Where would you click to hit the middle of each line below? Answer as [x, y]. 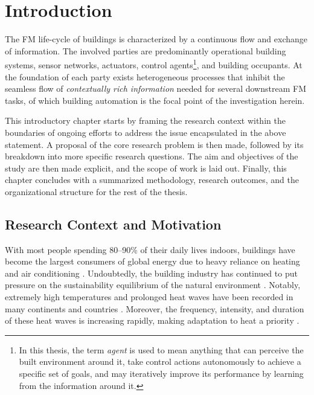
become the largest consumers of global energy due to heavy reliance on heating [152, 261]
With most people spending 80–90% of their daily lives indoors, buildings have [150, 249]
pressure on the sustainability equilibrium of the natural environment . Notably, [153, 285]
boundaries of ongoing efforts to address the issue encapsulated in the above [146, 132]
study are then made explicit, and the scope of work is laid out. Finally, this [146, 168]
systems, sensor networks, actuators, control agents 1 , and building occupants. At [154, 64]
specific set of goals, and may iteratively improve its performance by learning [161, 374]
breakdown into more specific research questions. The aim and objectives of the [152, 156]
